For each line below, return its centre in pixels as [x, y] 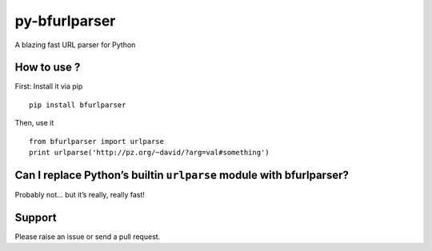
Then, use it [34, 123]
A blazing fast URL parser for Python [75, 45]
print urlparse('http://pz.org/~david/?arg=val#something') [149, 153]
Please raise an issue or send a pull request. [88, 237]
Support [36, 217]
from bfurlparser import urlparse [96, 141]
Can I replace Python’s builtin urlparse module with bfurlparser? [182, 175]
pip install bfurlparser [78, 105]
